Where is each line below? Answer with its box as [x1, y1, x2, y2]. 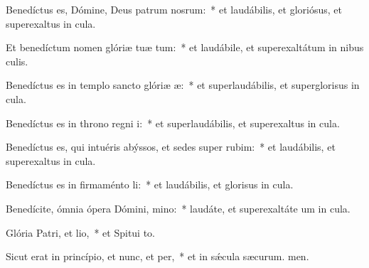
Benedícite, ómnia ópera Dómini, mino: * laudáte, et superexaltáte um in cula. [6, 200, 351, 215]
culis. [6, 53, 28, 68]
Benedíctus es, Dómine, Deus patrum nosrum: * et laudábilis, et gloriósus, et [6, 2, 342, 16]
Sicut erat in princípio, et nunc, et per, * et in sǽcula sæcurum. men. [6, 249, 309, 264]
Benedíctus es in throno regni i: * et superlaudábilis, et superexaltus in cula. [6, 115, 340, 130]
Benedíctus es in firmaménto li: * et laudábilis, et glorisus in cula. [6, 177, 294, 192]
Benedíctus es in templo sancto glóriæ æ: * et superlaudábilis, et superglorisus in [6, 77, 360, 92]
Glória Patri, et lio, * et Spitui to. [6, 225, 156, 240]
